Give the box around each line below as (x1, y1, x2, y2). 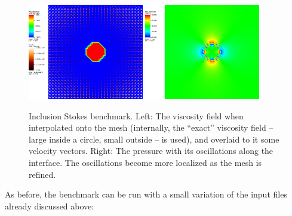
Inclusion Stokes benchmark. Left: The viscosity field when (29, 109, 244, 122)
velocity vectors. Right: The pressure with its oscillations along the (29, 144, 273, 157)
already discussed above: (5, 199, 94, 212)
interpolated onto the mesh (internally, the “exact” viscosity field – (29, 121, 273, 134)
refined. (29, 168, 56, 180)
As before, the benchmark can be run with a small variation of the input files (5, 188, 287, 200)
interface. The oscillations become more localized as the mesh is (29, 156, 262, 169)
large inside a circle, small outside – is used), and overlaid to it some (29, 132, 279, 145)
